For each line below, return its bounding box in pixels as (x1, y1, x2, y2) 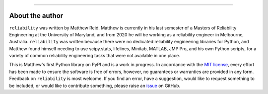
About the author (9, 11, 64, 20)
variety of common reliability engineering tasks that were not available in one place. (9, 53, 181, 59)
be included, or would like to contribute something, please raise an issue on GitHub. (9, 83, 181, 89)
